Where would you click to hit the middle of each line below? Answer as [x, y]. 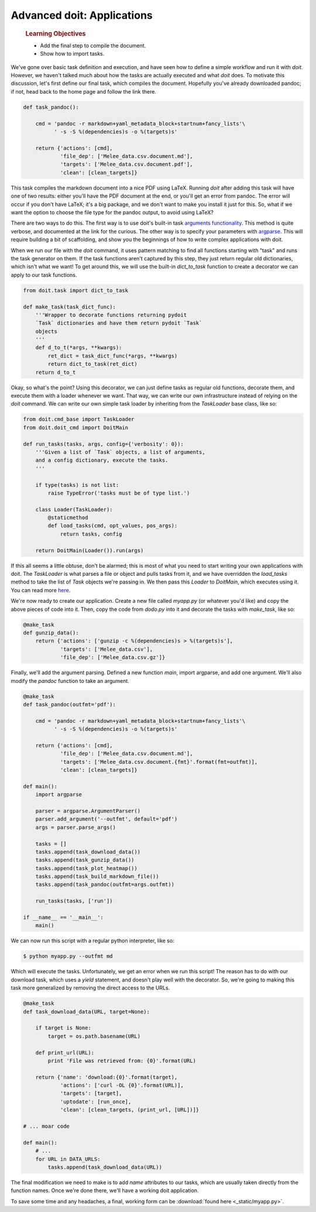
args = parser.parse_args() [76, 827]
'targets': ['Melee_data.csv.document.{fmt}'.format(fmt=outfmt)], [159, 762]
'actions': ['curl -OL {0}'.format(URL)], [122, 1085]
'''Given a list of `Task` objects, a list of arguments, [120, 452]
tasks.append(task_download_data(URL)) [105, 1167]
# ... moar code [47, 1126]
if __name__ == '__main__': [63, 918]
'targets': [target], [91, 1093]
